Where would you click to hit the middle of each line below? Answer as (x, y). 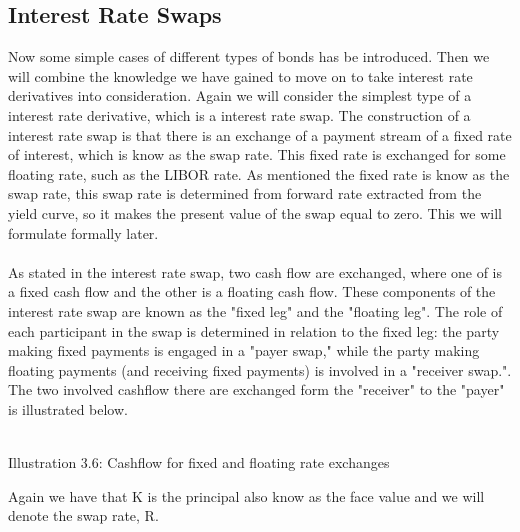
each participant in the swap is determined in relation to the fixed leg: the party (254, 330)
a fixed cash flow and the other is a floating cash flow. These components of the (252, 291)
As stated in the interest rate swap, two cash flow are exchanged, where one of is (255, 271)
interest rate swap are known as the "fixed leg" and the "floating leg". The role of (255, 310)
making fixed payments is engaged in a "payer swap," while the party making (244, 350)
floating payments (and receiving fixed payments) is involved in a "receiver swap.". (260, 369)
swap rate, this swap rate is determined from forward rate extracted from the (245, 193)
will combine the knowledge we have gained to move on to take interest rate (240, 75)
